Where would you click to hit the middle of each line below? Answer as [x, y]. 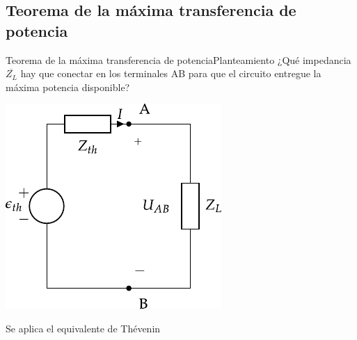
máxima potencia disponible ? [68, 87]
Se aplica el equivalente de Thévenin [83, 328]
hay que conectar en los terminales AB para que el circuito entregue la [171, 73]
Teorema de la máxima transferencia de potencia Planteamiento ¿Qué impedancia [178, 59]
